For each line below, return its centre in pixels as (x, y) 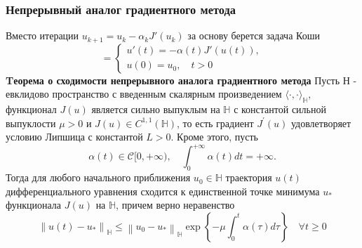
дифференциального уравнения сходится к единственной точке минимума (163, 191)
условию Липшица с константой (74, 137)
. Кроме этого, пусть (214, 137)
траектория (249, 177)
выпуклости (31, 123)
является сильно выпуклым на (156, 109)
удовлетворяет (321, 123)
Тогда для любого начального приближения (98, 177)
